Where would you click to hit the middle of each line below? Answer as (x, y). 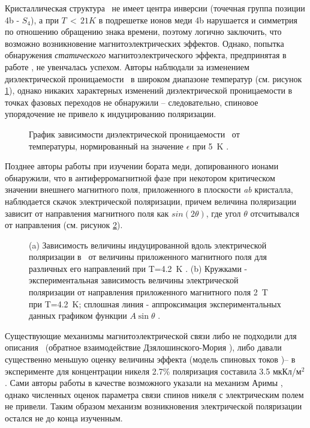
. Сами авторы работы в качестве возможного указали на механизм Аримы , (144, 383)
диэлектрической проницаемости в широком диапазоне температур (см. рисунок (154, 78)
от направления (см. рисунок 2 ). (64, 225)
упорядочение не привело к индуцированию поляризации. (111, 114)
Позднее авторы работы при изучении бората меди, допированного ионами (142, 166)
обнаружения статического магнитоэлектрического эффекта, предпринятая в (146, 55)
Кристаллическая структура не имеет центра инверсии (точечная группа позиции (155, 8)
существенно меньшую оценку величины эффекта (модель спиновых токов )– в (150, 359)
